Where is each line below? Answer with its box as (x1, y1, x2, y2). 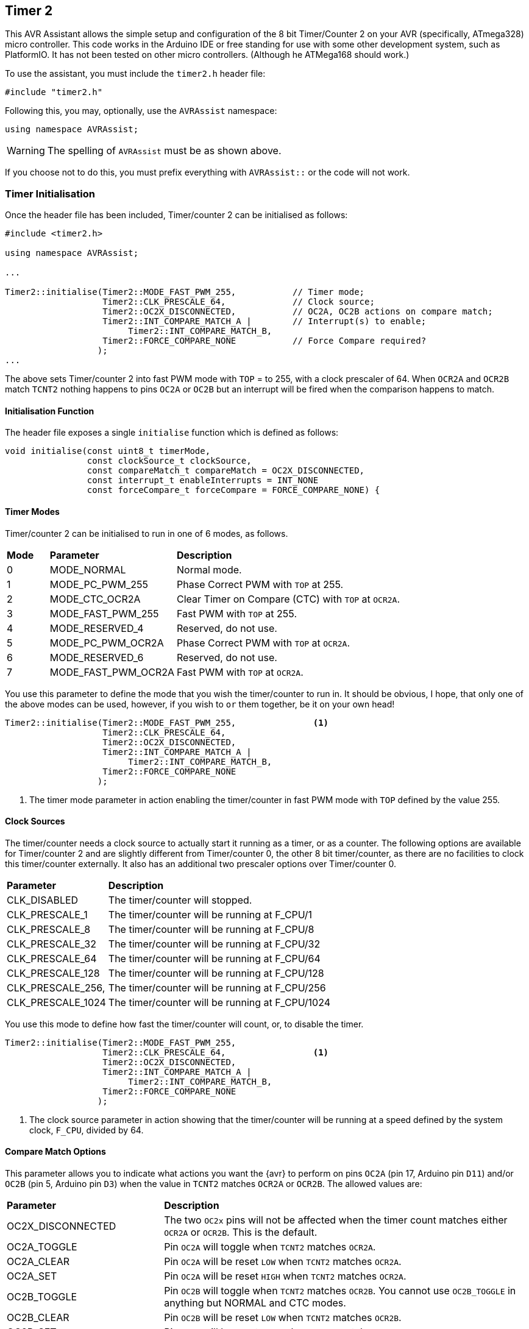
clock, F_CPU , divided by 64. (29, 1124, 144, 1135)
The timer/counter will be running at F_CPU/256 (108, 981, 326, 994)
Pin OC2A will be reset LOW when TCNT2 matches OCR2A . (164, 1255, 402, 1268)
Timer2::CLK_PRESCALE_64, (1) (102, 1047, 329, 1057)
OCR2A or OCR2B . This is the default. (164, 1226, 318, 1239)
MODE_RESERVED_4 (49, 622, 144, 634)
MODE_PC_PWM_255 (49, 578, 149, 590)
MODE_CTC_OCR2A (49, 592, 141, 605)
